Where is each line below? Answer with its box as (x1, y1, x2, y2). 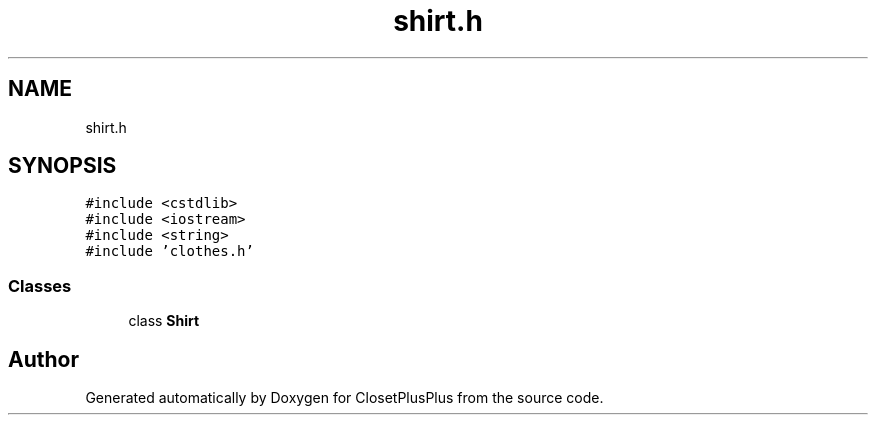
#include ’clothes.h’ (85, 243, 254, 260)
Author (8, 346, 79, 372)
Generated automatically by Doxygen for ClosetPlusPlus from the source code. (85, 389, 604, 407)
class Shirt (128, 312, 200, 330)
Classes (8, 275, 72, 296)
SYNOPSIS (8, 153, 117, 179)
